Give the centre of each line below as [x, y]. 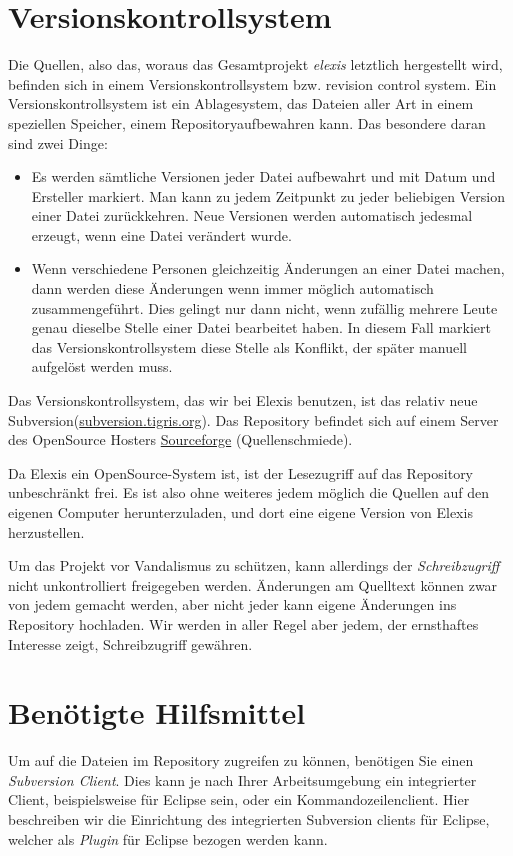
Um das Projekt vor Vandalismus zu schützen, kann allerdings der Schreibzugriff [254, 565]
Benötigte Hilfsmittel [157, 712]
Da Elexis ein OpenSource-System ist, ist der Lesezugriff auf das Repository [241, 472]
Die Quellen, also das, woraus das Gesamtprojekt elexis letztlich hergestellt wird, [255, 64]
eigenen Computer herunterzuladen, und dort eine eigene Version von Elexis [240, 512]
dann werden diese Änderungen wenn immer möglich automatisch [232, 288]
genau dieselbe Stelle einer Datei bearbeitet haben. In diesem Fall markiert [261, 327]
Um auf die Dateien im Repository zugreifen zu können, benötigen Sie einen [241, 760]
